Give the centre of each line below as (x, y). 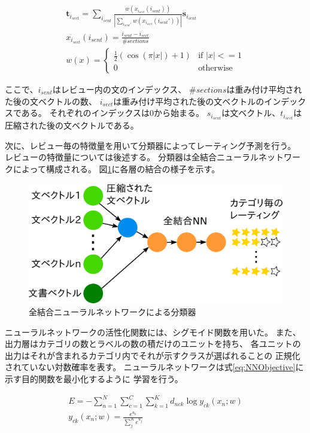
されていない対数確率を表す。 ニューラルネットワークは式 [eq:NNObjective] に (154, 367)
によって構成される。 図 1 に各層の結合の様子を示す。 (116, 169)
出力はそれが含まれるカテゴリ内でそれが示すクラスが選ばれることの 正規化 (153, 355)
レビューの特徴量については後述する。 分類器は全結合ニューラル (132, 157)
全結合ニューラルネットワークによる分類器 (113, 312)
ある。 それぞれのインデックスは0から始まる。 (113, 113)
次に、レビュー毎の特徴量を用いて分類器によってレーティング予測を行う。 (151, 145)
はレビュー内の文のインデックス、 (119, 89)
